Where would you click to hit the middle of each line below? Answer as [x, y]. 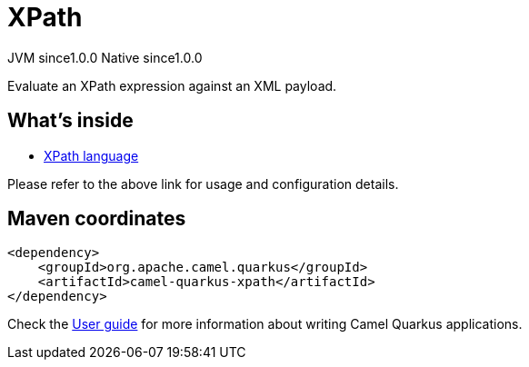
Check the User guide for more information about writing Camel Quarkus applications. [265, 324]
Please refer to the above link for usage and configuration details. [203, 183]
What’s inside [70, 121]
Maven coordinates [97, 219]
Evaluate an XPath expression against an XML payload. [172, 85]
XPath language [91, 155]
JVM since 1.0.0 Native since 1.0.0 [105, 57]
